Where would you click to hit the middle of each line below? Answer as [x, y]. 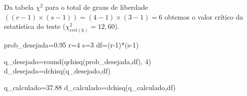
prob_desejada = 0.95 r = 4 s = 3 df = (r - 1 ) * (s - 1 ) [71, 45]
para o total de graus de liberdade [97, 7]
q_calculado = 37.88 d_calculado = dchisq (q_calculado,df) [90, 87]
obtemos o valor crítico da [204, 16]
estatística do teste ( [35, 26]
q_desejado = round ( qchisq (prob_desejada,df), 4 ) [78, 61]
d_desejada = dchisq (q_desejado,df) [57, 71]
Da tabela [19, 7]
